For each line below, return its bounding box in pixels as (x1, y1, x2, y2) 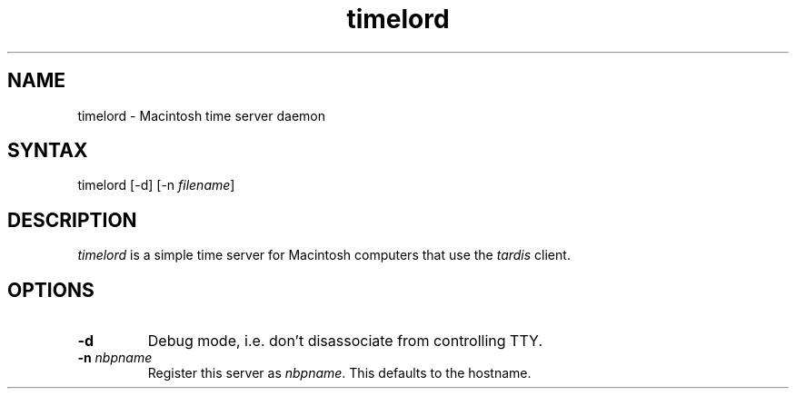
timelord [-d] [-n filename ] (77, 177, 235, 193)
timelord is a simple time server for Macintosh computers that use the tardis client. (77, 247, 571, 263)
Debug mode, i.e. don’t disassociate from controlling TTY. (147, 332, 542, 351)
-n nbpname (77, 350, 153, 366)
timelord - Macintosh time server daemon (77, 107, 325, 124)
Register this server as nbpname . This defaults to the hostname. (147, 365, 532, 381)
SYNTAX (7, 139, 88, 163)
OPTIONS (7, 278, 95, 302)
